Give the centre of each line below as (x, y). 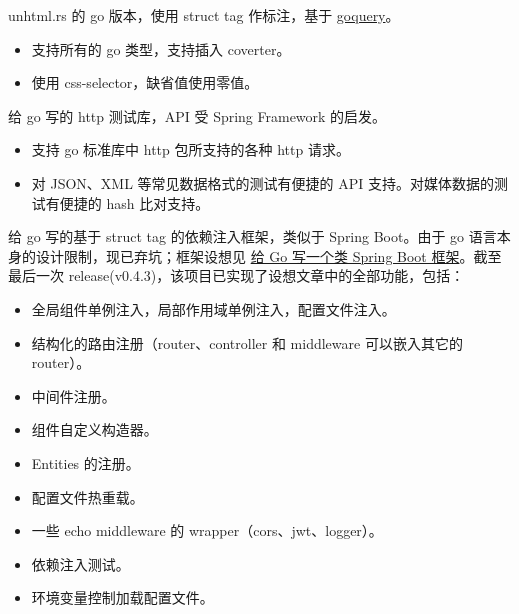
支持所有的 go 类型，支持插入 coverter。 (161, 48)
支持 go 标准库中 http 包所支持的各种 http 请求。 (190, 149)
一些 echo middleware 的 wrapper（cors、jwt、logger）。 (207, 530)
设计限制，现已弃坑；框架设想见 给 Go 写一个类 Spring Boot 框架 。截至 (268, 255)
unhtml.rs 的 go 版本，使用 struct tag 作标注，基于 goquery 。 (204, 15)
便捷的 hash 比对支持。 (134, 202)
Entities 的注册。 (85, 462)
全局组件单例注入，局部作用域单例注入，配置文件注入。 (213, 308)
